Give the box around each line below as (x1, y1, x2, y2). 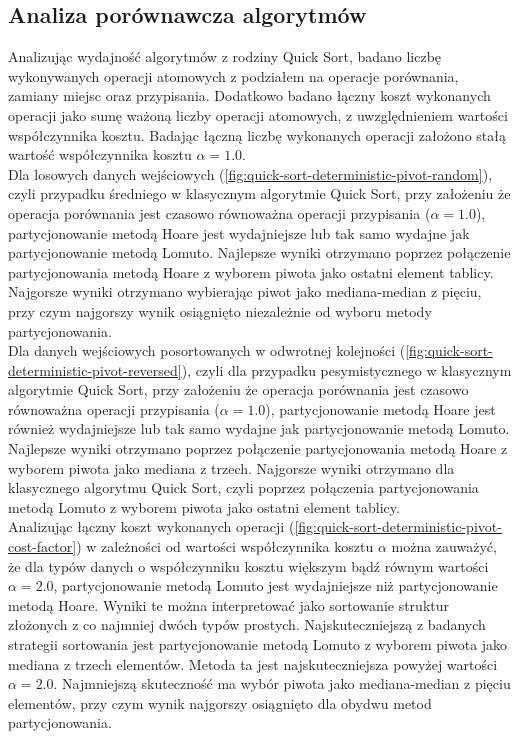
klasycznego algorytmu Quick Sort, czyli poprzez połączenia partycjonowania (8, 477, 479, 498)
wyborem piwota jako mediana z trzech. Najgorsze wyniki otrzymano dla (8, 457, 455, 478)
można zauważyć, (391, 536, 497, 557)
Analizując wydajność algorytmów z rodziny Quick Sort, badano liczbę (8, 46, 442, 67)
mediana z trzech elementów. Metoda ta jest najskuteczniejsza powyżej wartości (8, 653, 498, 674)
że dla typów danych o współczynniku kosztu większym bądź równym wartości (8, 555, 489, 576)
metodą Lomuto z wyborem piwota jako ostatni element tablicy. (8, 496, 400, 517)
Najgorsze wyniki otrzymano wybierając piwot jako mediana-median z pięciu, (8, 281, 482, 302)
